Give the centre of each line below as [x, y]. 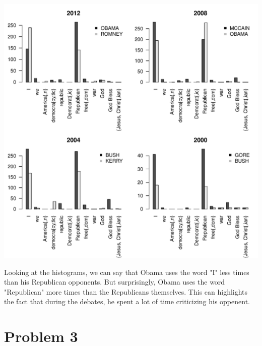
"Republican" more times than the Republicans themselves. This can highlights [126, 291]
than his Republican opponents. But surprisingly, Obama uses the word [115, 282]
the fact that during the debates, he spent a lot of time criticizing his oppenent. [127, 301]
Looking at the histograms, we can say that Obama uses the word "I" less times [127, 272]
